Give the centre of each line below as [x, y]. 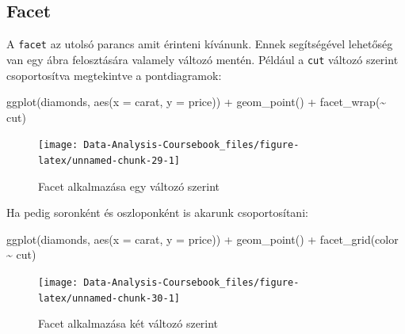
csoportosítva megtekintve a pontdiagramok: [114, 75]
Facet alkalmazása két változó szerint [128, 323]
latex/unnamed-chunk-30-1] [109, 298]
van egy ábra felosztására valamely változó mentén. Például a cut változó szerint [202, 59]
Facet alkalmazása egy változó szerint [129, 186]
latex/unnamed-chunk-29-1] [109, 160]
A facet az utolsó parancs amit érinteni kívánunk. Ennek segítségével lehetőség [200, 44]
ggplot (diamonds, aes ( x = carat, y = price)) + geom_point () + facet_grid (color [202, 239]
